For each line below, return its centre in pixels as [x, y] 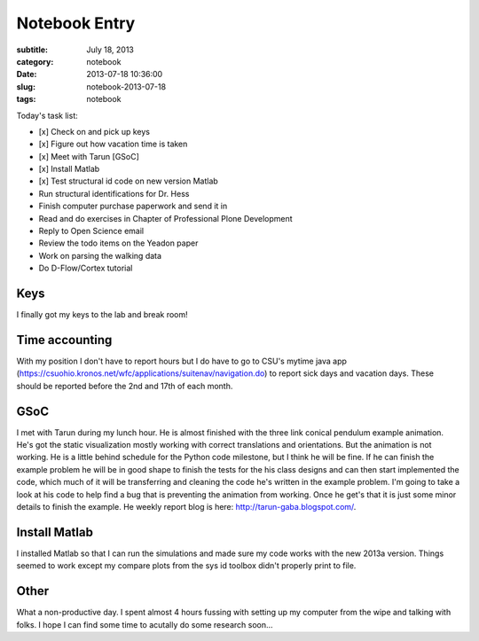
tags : [26, 99]
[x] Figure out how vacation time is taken [113, 144]
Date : [27, 74]
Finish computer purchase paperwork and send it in [133, 206]
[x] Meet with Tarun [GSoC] [89, 156]
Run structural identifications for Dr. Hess [114, 193]
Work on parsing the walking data [100, 255]
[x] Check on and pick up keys [94, 131]
